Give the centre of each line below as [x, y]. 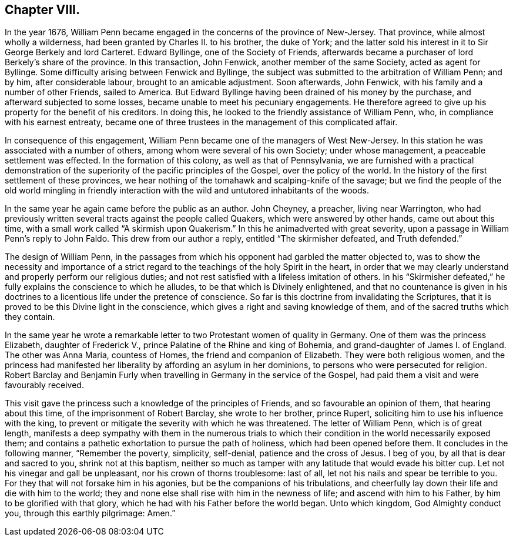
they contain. [30, 317]
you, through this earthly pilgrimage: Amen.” [90, 513]
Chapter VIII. [42, 10]
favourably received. [44, 385]
